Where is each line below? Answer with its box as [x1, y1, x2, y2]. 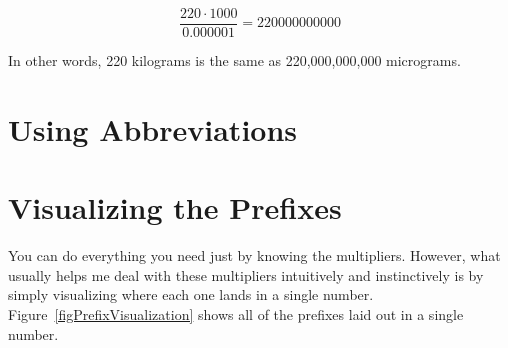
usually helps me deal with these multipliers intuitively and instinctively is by [8, 264, 484, 285]
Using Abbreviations [8, 108, 298, 149]
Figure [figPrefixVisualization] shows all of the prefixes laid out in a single [8, 303, 464, 324]
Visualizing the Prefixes [8, 187, 342, 228]
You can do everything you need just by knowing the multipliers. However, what [8, 245, 501, 266]
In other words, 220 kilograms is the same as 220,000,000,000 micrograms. [8, 50, 461, 71]
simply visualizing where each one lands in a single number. [8, 284, 374, 305]
